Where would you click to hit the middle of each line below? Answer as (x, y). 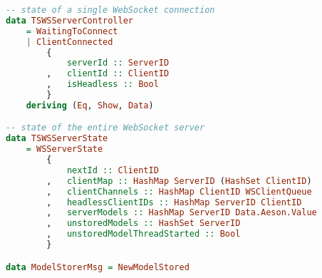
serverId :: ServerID (118, 63)
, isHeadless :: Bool (103, 84)
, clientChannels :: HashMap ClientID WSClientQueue (179, 191)
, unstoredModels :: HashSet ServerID (144, 223)
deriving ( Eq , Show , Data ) (90, 105)
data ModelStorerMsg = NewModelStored (98, 267)
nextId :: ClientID (113, 170)
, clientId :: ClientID (108, 74)
